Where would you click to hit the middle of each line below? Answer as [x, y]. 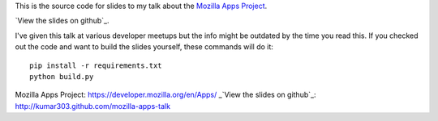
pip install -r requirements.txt [96, 65]
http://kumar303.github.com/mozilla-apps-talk [92, 106]
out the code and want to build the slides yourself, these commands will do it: [144, 47]
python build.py [62, 76]
